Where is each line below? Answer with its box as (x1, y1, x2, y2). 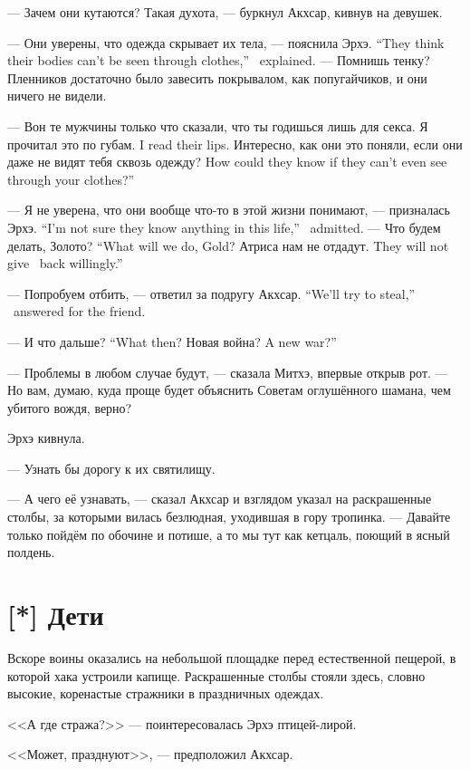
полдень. (7, 543, 55, 562)
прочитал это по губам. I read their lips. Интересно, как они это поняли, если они (7, 134, 463, 153)
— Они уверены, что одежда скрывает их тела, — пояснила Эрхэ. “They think (7, 33, 445, 52)
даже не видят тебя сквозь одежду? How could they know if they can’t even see (7, 152, 447, 171)
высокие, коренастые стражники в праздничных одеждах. (7, 684, 324, 703)
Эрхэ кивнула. (7, 428, 85, 447)
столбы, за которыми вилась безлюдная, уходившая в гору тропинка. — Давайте (7, 507, 451, 526)
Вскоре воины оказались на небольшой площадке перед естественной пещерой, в (7, 648, 456, 667)
